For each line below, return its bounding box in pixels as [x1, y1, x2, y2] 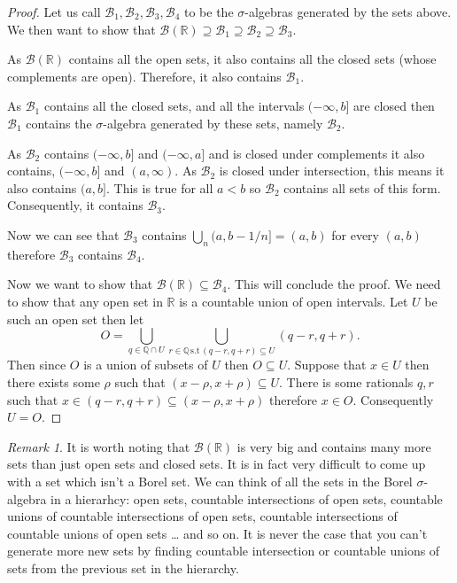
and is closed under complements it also [208, 144, 425, 162]
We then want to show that [7, 19, 156, 38]
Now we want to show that [7, 275, 153, 293]
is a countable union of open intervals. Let [179, 291, 408, 310]
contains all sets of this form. [283, 178, 441, 197]
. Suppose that [287, 355, 367, 374]
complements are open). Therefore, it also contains [7, 66, 282, 85]
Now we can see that [7, 225, 120, 244]
